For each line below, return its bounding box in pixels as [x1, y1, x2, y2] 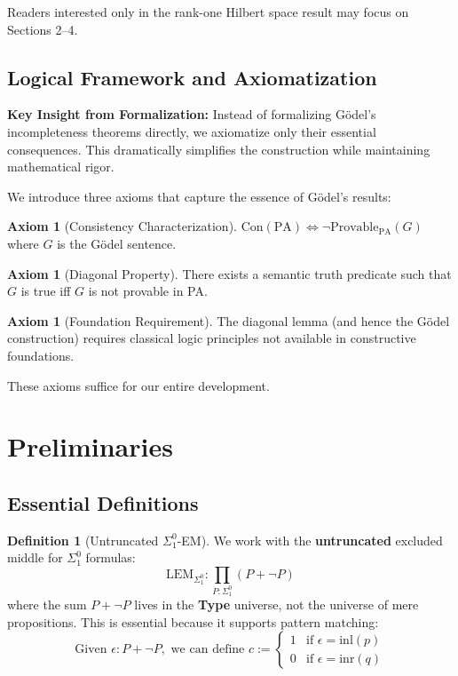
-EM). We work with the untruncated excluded [177, 530, 443, 549]
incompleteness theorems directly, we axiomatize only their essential [7, 122, 376, 140]
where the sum [7, 595, 87, 614]
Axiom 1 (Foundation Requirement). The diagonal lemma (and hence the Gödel [7, 311, 450, 330]
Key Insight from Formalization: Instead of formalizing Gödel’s [7, 105, 376, 123]
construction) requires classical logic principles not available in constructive [7, 329, 416, 347]
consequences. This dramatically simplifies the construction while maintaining [7, 139, 430, 158]
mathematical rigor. [7, 157, 114, 176]
